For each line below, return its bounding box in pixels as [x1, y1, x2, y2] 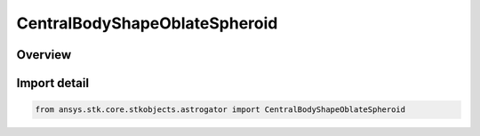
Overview [16, 47, 72, 62]
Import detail [16, 76, 89, 91]
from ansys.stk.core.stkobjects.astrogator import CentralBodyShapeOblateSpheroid [35, 105, 406, 115]
